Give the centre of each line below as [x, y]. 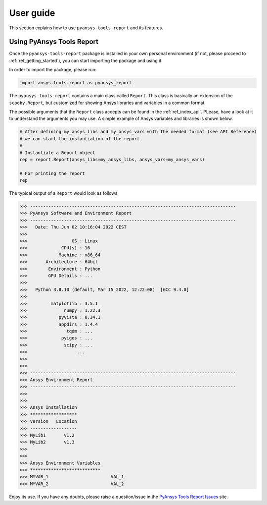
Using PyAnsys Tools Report [54, 42]
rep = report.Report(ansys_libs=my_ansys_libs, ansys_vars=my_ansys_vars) [112, 159]
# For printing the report [52, 173]
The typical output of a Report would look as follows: [64, 193]
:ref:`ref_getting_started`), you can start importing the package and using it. [86, 60]
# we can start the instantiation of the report [80, 139]
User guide [32, 13]
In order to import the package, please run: [53, 70]
